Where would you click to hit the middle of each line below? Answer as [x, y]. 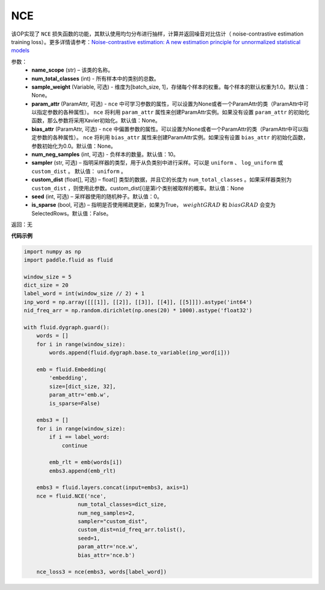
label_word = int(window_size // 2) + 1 [84, 293]
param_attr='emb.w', [79, 395]
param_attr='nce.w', [108, 547]
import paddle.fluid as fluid [68, 260]
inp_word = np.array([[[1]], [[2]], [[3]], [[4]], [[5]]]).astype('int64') [138, 302]
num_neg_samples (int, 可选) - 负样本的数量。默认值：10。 [105, 154]
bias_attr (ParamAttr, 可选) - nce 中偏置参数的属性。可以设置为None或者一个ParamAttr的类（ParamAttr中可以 [167, 129]
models [20, 51]
